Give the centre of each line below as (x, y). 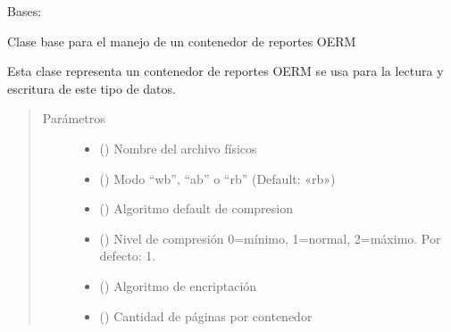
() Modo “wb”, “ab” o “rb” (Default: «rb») (217, 178)
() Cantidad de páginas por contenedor (206, 315)
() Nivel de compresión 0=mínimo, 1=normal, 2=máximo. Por (270, 238)
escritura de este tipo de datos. (92, 88)
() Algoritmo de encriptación (178, 285)
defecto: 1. (128, 256)
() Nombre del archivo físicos (178, 148)
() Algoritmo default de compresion (196, 208)
